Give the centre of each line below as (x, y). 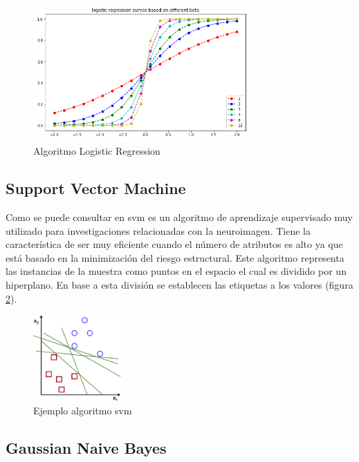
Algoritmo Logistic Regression (97, 151)
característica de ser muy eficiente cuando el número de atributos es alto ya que (174, 244)
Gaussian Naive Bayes (86, 448)
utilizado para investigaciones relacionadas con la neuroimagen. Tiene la (158, 230)
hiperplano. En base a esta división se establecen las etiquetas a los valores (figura (179, 284)
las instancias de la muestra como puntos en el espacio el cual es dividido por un (176, 271)
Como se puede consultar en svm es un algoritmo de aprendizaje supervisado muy (179, 216)
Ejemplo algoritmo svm (83, 411)
